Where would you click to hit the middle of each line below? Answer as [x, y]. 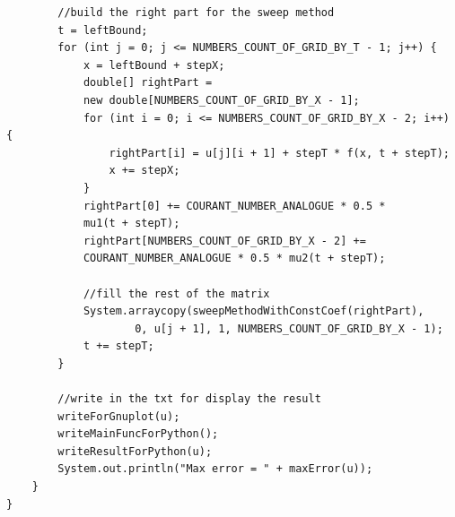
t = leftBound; [103, 30]
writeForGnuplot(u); [119, 416]
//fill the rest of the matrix [176, 293]
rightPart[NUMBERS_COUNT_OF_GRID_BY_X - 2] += [224, 241]
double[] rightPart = [148, 83]
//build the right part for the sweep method [196, 13]
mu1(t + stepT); [131, 224]
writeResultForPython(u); [135, 451]
